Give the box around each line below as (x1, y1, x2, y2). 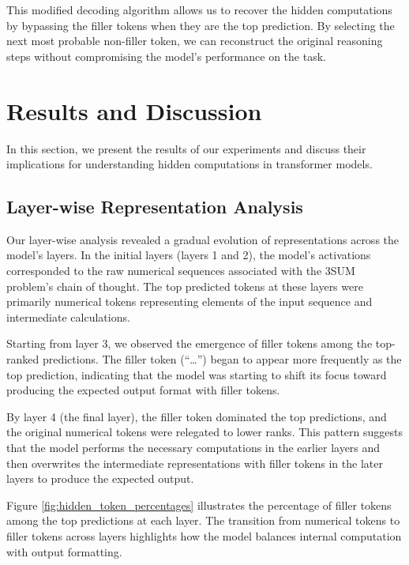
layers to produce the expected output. (6, 470, 194, 487)
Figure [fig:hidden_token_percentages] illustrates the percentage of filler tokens (6, 496, 392, 513)
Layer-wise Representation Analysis (6, 194, 303, 219)
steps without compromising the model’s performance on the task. (6, 47, 326, 64)
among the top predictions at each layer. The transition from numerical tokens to (6, 512, 400, 529)
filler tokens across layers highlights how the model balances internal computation (6, 527, 402, 544)
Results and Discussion (6, 94, 262, 126)
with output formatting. (6, 543, 122, 559)
